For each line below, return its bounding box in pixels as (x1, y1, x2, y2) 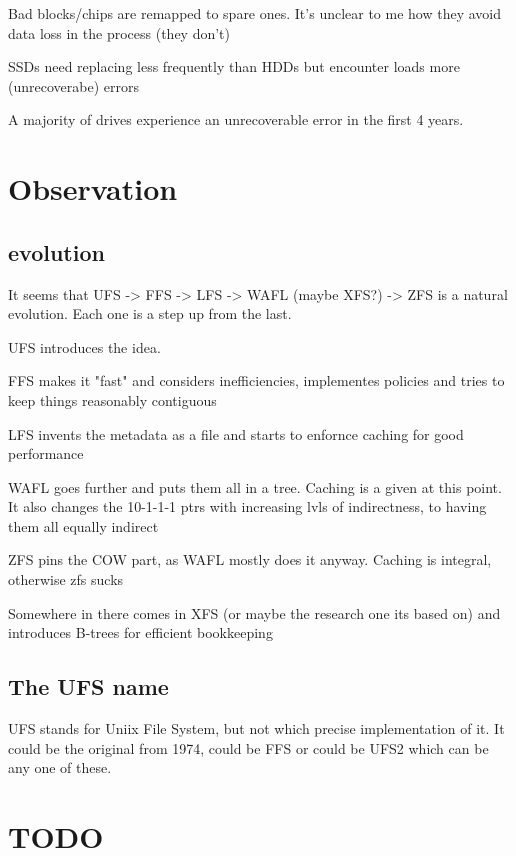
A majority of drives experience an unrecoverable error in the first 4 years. (8, 109, 464, 130)
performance (8, 443, 84, 464)
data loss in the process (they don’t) (8, 22, 231, 43)
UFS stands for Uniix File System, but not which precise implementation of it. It (8, 718, 505, 739)
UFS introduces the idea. (8, 336, 161, 357)
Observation (8, 168, 178, 209)
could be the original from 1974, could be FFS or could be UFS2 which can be (8, 737, 489, 758)
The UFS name (8, 671, 169, 702)
